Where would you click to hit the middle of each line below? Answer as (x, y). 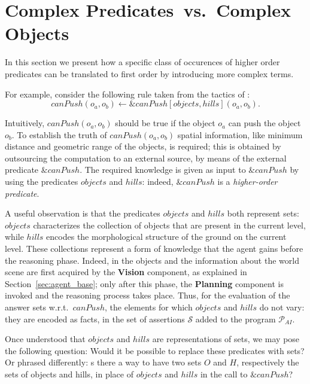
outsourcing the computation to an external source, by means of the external (146, 158)
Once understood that (45, 339)
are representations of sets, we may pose (226, 339)
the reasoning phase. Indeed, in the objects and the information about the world (152, 260)
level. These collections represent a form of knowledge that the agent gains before (154, 249)
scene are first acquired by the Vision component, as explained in (126, 272)
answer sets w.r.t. (37, 307)
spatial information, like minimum (240, 134)
